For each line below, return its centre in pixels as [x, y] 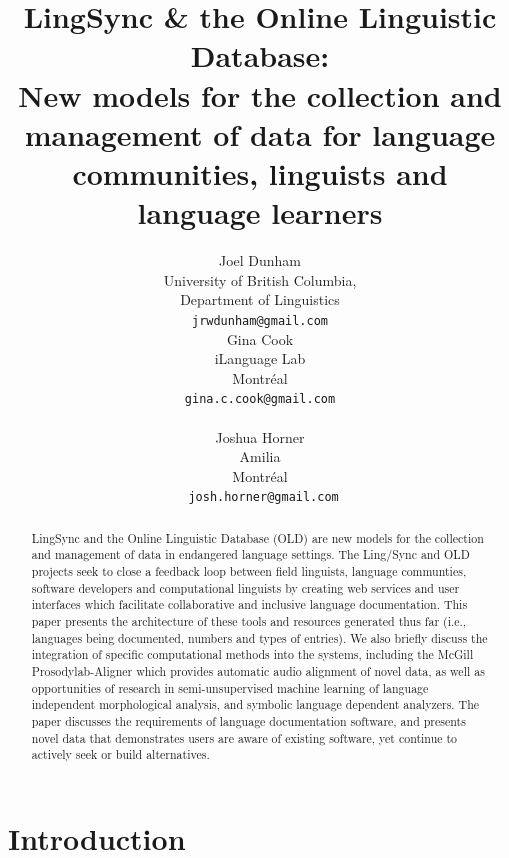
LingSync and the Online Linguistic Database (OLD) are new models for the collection [257, 537]
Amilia [260, 456]
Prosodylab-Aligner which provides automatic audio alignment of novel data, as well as [258, 671]
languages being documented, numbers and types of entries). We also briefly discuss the [259, 637]
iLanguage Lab [260, 358]
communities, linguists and [260, 172]
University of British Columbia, [260, 279]
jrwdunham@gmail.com [260, 320]
